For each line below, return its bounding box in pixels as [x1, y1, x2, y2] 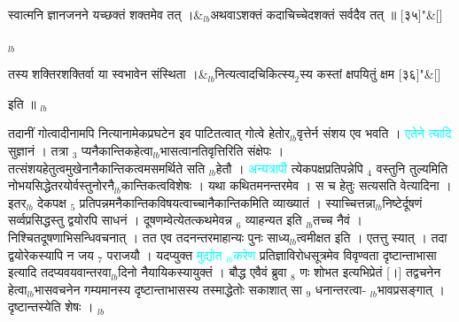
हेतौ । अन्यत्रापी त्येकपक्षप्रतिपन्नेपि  [215, 158, 368, 177]
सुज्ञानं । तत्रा [8, 141, 69, 159]
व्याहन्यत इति [245, 211, 302, 229]
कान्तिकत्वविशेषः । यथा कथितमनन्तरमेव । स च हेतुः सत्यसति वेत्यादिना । [121, 176, 452, 195]
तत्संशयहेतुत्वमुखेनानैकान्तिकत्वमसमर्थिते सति [8, 158, 206, 177]
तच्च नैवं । [313, 211, 362, 229]
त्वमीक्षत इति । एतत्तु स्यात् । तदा [296, 227, 447, 246]
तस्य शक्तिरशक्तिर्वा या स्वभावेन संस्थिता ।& [8, 65, 208, 83]
